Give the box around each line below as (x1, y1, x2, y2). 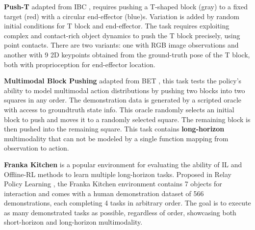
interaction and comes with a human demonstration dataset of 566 (4, 188, 204, 198)
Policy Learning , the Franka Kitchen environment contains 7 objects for (4, 179, 222, 189)
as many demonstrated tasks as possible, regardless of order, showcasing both (4, 207, 236, 217)
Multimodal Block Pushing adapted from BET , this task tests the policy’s (4, 76, 242, 86)
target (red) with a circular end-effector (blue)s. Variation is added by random (4, 11, 239, 21)
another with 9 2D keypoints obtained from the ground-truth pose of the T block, (4, 49, 250, 59)
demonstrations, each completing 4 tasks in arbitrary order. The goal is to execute (4, 198, 251, 208)
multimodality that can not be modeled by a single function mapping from (4, 133, 229, 143)
